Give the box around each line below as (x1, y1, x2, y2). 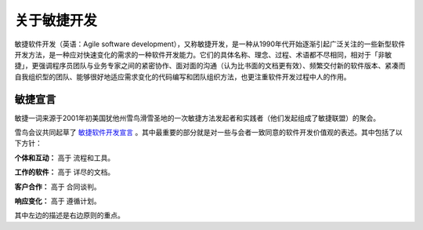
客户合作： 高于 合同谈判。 (14, 181, 101, 192)
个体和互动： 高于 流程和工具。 (14, 153, 115, 162)
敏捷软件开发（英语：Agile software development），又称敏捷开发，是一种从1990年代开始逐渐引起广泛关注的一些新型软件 (14, 39, 406, 49)
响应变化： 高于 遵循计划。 (14, 196, 101, 206)
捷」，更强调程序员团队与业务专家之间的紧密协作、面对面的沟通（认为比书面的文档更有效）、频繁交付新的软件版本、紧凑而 (14, 61, 406, 71)
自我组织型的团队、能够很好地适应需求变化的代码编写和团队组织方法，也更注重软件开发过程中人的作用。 (14, 71, 351, 82)
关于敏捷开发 (14, 12, 98, 29)
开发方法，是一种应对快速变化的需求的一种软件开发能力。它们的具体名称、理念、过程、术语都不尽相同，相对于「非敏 (14, 49, 392, 59)
